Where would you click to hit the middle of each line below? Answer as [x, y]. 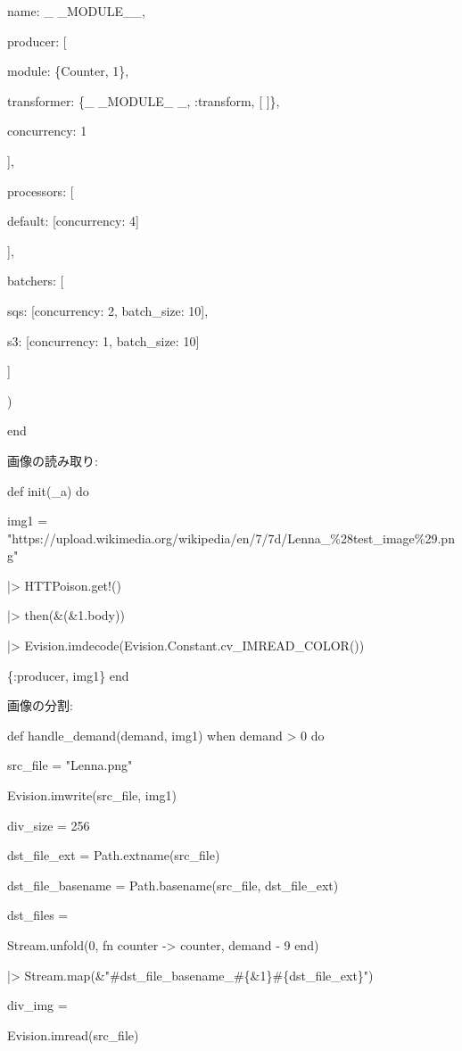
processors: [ [41, 190]
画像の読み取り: [53, 460]
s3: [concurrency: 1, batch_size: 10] [103, 340]
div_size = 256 [49, 825]
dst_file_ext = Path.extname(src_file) [114, 855]
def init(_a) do [48, 490]
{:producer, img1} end [68, 675]
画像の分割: [40, 705]
